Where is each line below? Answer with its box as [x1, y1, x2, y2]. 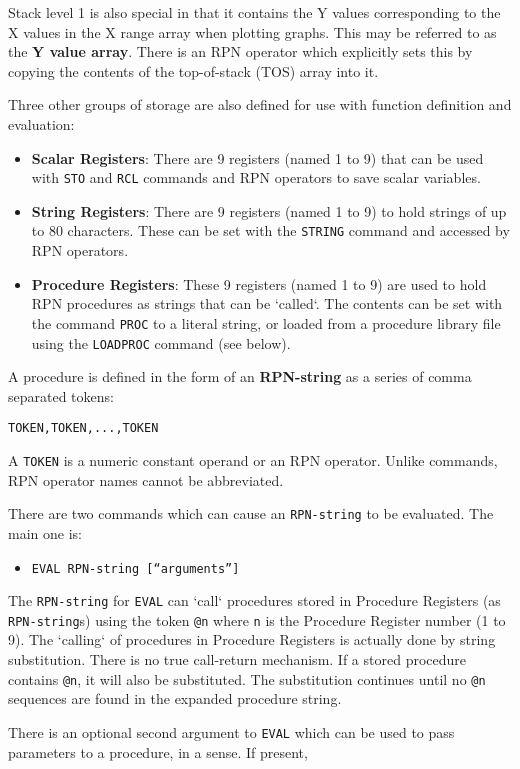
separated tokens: [8, 385, 114, 406]
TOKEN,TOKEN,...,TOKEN [8, 421, 159, 436]
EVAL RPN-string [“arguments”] [31, 561, 240, 576]
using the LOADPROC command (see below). [31, 332, 291, 353]
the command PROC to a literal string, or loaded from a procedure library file [31, 312, 501, 333]
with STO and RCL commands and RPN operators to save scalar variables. [31, 167, 481, 188]
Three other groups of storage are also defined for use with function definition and [8, 94, 512, 115]
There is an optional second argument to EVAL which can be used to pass [8, 721, 455, 742]
